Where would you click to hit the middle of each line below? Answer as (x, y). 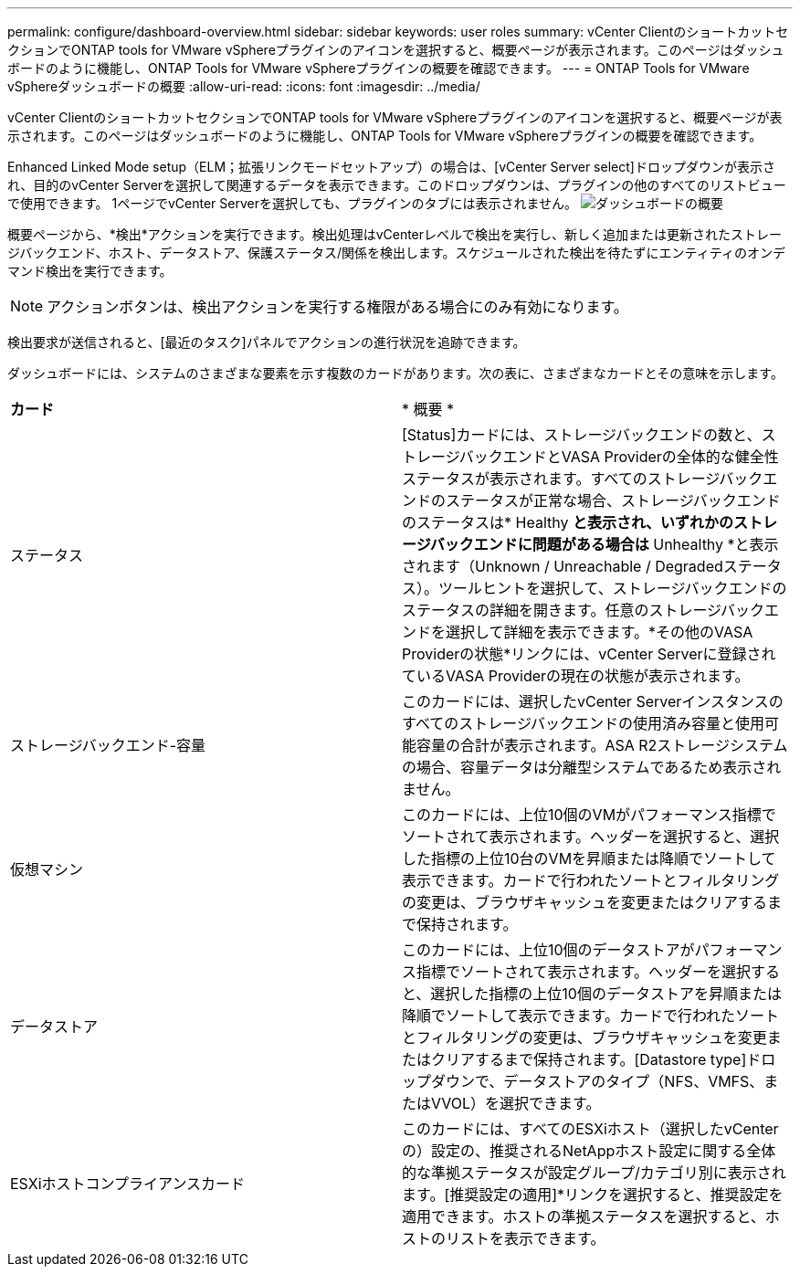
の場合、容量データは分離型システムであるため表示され (592, 767)
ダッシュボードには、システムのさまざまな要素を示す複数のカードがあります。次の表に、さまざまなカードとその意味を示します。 (395, 373)
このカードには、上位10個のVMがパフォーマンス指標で (589, 815)
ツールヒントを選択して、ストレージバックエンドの (613, 588)
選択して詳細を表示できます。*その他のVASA (600, 632)
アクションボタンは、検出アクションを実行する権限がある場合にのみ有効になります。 (337, 307)
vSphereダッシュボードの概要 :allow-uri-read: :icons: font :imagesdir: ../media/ (244, 86)
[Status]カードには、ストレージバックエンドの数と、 (582, 435)
